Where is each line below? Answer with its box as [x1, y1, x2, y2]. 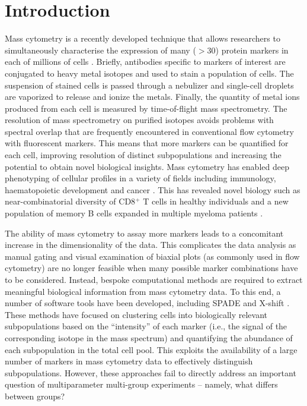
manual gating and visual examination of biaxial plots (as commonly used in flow [5, 250, 300, 262]
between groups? [5, 389, 65, 402]
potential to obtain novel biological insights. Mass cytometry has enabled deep [5, 160, 289, 172]
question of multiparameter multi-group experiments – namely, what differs [5, 378, 278, 391]
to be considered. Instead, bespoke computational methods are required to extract [5, 273, 303, 285]
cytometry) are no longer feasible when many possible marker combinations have [5, 262, 298, 274]
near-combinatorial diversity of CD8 [5, 195, 136, 207]
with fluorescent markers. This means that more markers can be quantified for [5, 137, 289, 149]
